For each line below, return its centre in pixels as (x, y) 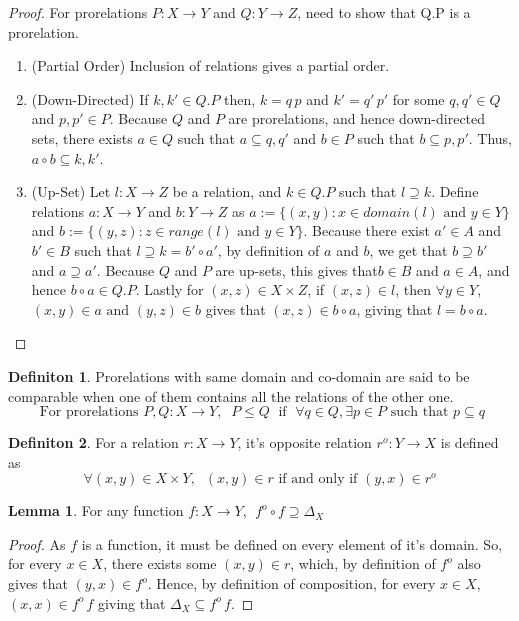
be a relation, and (227, 191)
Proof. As (37, 543)
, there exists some (160, 563)
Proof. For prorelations (78, 12)
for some (418, 98)
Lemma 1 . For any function (96, 510)
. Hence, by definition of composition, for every (291, 583)
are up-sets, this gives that (296, 269)
